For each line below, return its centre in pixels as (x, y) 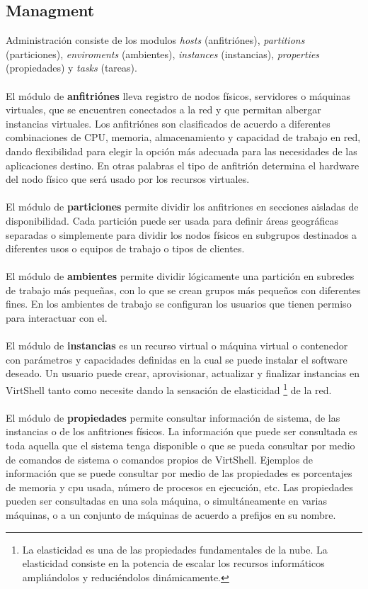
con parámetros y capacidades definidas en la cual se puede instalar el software (177, 359)
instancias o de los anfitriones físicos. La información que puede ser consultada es (182, 431)
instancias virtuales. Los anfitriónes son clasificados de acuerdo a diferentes (168, 123)
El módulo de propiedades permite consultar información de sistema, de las (173, 417)
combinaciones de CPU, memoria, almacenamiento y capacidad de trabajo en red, (183, 137)
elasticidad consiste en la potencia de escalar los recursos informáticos (173, 563)
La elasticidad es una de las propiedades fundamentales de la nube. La (175, 549)
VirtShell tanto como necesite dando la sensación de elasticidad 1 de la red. (169, 389)
